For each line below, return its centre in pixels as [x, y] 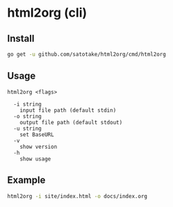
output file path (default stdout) [71, 122]
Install [21, 39]
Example [26, 180]
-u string [27, 129]
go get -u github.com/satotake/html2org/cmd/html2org [87, 54]
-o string [27, 116]
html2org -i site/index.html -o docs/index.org [77, 196]
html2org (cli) [47, 13]
